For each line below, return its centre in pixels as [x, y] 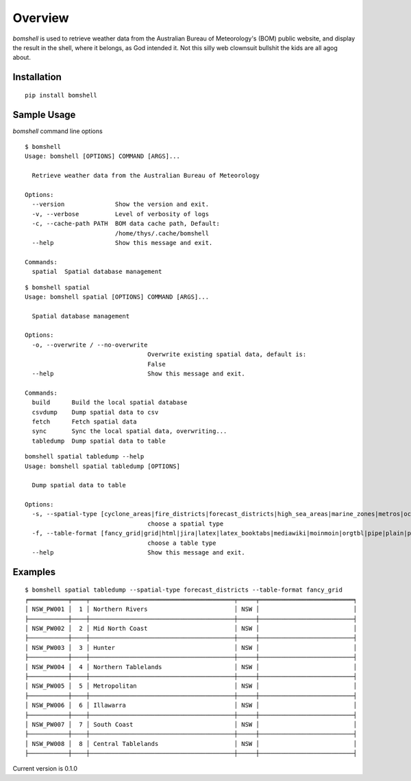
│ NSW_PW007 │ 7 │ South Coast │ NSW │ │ [191, 724]
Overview [41, 18]
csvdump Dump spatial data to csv [95, 412]
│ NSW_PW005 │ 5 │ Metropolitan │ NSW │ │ [191, 686]
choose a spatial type [186, 524]
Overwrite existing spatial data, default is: [227, 354]
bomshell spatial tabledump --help [85, 457]
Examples [34, 572]
